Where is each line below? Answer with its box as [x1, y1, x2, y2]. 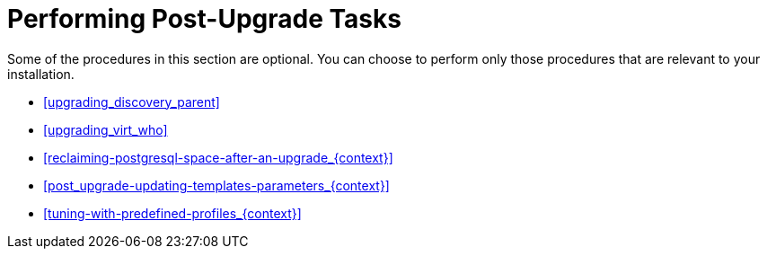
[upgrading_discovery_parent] [43, 93, 220, 110]
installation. [7, 66, 75, 82]
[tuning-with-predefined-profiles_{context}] [43, 205, 302, 221]
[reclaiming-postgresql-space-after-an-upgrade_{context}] [43, 149, 393, 165]
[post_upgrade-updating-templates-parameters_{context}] [43, 177, 390, 193]
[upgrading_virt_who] [43, 121, 168, 137]
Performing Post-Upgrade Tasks [7, 4, 401, 34]
